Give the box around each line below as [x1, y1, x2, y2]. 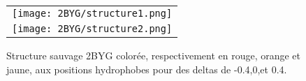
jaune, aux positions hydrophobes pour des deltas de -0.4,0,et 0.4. [6, 61, 287, 76]
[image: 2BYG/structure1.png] [12, 8, 173, 19]
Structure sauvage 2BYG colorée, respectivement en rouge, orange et [6, 48, 301, 62]
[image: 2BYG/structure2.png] [12, 23, 173, 34]
